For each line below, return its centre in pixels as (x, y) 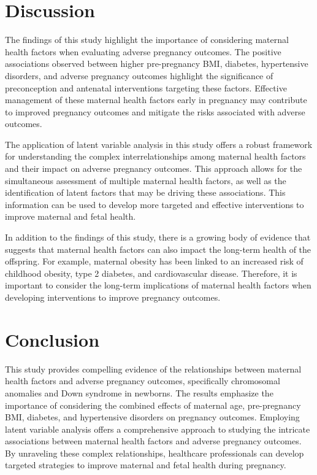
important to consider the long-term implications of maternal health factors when (158, 285)
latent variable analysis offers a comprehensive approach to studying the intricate (158, 429)
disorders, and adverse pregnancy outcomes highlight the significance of (139, 75)
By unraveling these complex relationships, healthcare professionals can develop (155, 453)
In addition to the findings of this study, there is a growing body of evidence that (158, 237)
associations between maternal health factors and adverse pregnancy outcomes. (153, 441)
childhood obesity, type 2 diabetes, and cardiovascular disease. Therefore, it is (151, 273)
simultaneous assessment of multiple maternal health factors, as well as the (146, 180)
